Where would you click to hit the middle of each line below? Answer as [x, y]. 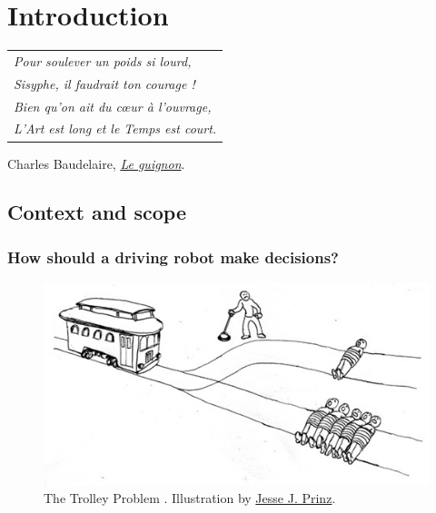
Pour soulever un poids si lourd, [103, 60]
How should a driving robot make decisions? [173, 256]
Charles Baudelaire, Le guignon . [96, 163]
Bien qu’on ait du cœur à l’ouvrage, [113, 106]
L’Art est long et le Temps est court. [115, 128]
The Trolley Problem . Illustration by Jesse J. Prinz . [190, 498]
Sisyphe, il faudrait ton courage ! [104, 83]
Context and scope [97, 212]
